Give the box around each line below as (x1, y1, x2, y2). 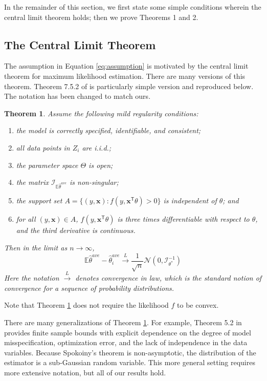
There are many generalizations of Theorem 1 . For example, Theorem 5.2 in (4, 317, 242, 328)
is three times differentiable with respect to (117, 214, 250, 224)
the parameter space (16, 159, 78, 170)
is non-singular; (70, 177, 119, 187)
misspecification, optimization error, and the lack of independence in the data (4, 337, 248, 348)
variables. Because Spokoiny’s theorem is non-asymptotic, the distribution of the (4, 347, 256, 357)
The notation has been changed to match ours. (4, 91, 151, 101)
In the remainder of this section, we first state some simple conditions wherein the (4, 2, 261, 12)
